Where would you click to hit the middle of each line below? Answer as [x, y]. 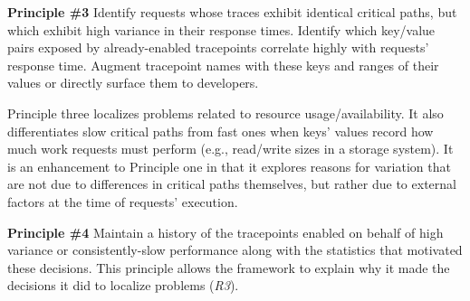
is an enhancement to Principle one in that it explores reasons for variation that [229, 166]
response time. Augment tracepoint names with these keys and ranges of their [223, 65]
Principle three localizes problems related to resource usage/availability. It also [225, 113]
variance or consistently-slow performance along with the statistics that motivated [235, 250]
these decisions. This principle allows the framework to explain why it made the [229, 267]
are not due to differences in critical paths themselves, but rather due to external [232, 184]
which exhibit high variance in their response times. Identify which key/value [221, 29]
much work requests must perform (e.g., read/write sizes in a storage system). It [230, 149]
